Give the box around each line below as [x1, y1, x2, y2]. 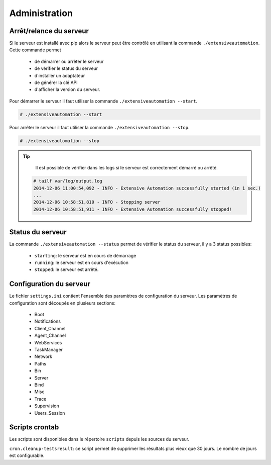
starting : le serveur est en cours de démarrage [34, 252, 137, 258]
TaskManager [34, 346, 63, 352]
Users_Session [34, 410, 65, 416]
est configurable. [9, 452, 45, 458]
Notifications [34, 318, 61, 324]
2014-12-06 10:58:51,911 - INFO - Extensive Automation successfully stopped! [33, 206, 232, 212]
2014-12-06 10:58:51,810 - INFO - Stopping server [33, 199, 161, 205]
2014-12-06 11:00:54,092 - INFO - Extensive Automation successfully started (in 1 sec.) [33, 185, 261, 191]
